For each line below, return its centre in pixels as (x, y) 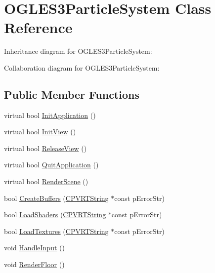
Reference (38, 27)
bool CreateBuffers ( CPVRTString (56, 198)
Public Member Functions (72, 94)
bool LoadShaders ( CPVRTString (55, 214)
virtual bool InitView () (40, 132)
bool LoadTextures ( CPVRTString (56, 231)
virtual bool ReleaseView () (45, 148)
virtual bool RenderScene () (46, 181)
